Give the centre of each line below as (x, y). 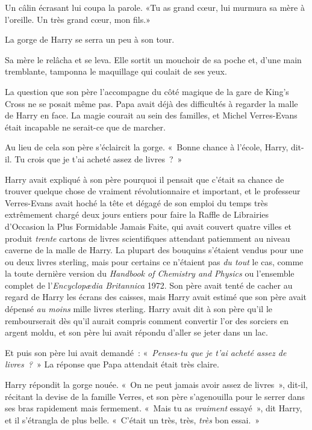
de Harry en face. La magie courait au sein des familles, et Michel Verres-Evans (151, 115)
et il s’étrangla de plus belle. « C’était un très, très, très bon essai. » (133, 419)
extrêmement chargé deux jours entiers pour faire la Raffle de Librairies (137, 214)
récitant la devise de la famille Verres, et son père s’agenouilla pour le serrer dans (155, 396)
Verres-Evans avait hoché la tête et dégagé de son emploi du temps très (136, 202)
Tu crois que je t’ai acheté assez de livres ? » (98, 158)
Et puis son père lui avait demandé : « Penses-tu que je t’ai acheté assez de (146, 352)
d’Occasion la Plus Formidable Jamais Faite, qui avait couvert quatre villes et (148, 226)
